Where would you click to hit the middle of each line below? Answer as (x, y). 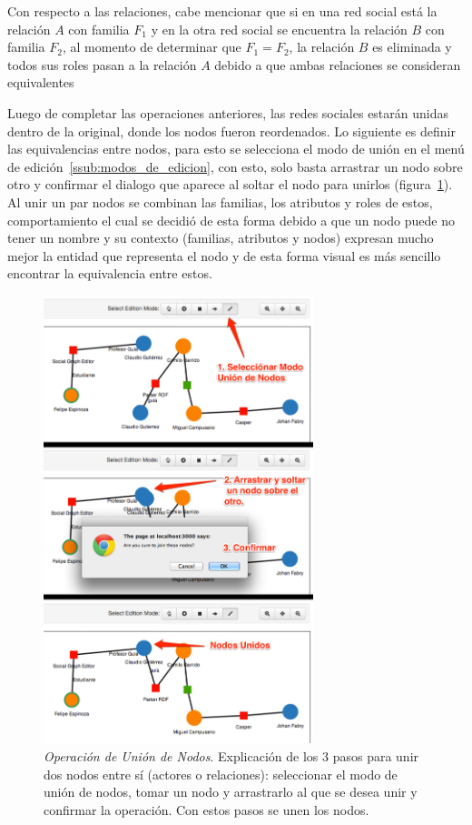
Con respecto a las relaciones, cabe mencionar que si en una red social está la (222, 11)
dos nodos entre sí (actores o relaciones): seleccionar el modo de (221, 774)
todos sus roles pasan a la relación (102, 64)
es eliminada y (412, 47)
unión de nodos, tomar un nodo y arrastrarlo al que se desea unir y (231, 792)
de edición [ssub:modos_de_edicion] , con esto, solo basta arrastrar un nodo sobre (235, 166)
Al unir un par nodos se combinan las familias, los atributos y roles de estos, (220, 201)
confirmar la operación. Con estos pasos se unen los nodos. (206, 809)
